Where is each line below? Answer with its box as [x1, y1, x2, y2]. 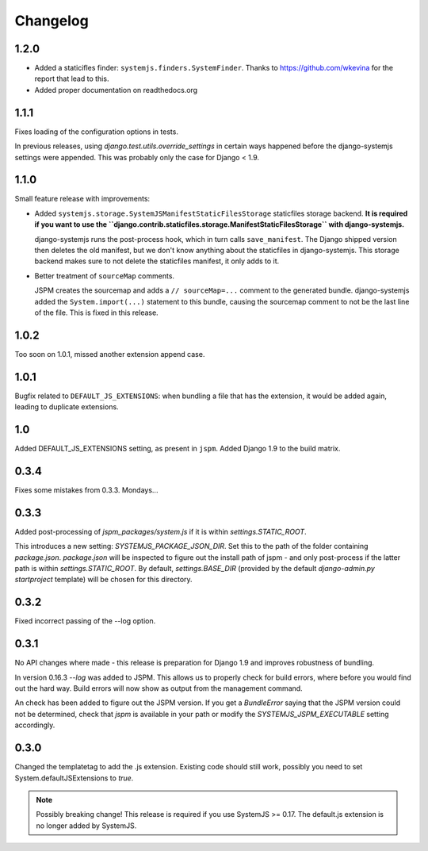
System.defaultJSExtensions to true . [14, 773, 134, 783]
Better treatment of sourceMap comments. [34, 270, 174, 281]
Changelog [14, 12, 89, 29]
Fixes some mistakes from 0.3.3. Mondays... [14, 485, 159, 495]
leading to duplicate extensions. [14, 402, 119, 412]
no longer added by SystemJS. [36, 821, 137, 830]
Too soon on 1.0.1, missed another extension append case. [14, 349, 205, 358]
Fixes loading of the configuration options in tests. [14, 127, 178, 136]
